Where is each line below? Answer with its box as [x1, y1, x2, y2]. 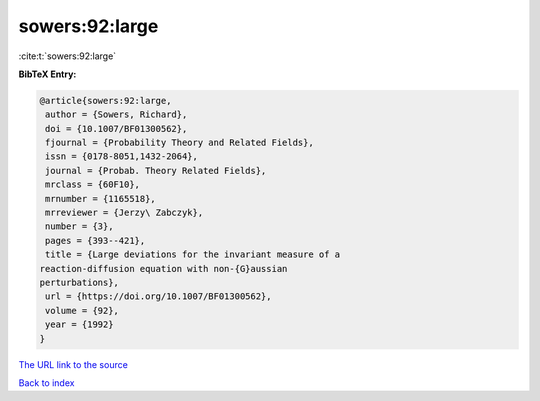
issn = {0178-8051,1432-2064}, [45, 151, 199, 162]
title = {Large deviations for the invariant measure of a [45, 249, 341, 260]
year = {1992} [45, 319, 114, 330]
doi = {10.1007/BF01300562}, [45, 123, 188, 134]
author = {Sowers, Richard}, [45, 109, 188, 120]
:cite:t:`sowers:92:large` [18, 50, 117, 62]
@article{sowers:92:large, [39, 95, 172, 106]
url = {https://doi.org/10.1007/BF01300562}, [45, 291, 272, 302]
